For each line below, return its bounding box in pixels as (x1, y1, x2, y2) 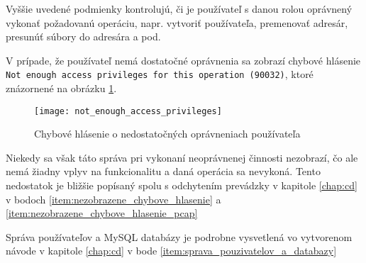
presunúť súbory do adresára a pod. (6, 29, 161, 44)
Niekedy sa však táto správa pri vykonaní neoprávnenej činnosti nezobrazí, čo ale (6, 150, 358, 164)
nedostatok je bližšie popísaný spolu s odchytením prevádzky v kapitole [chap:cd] (6, 178, 357, 193)
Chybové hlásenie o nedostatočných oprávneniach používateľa (34, 126, 301, 141)
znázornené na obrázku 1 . (6, 81, 117, 96)
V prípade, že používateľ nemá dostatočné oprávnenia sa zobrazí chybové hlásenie (6, 52, 361, 67)
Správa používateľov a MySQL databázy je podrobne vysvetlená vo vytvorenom (6, 229, 353, 244)
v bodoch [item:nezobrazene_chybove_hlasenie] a (6, 191, 221, 206)
